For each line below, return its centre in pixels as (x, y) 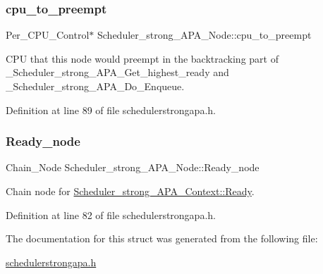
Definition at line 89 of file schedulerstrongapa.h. (111, 110)
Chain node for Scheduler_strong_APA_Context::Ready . (130, 191)
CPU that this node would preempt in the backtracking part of (142, 58)
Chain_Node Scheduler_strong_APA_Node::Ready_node (133, 167)
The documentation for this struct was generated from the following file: (162, 238)
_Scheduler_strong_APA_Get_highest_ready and (117, 72)
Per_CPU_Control (48, 35)
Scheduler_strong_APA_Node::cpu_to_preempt (204, 35)
